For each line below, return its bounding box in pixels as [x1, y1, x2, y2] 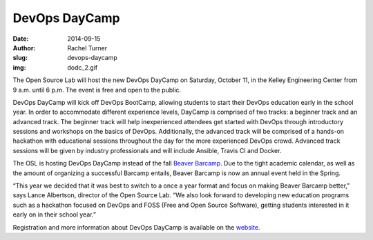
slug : [12, 54, 28, 62]
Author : [12, 43, 36, 52]
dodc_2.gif [67, 63, 98, 72]
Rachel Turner [67, 43, 108, 52]
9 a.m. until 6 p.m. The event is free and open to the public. [12, 86, 182, 94]
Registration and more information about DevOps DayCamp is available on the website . [12, 223, 260, 231]
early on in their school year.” [12, 210, 97, 219]
